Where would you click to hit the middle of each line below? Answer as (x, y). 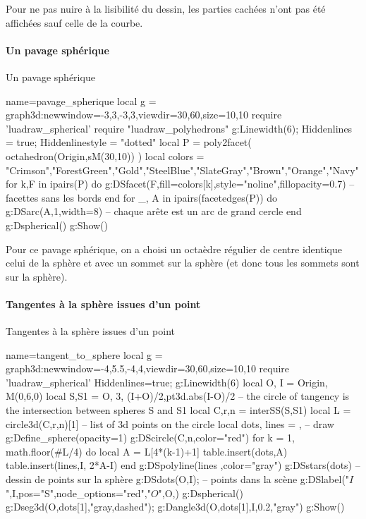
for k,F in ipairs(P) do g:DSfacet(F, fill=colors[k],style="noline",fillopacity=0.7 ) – (180, 184)
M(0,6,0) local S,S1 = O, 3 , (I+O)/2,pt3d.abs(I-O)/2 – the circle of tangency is (178, 396)
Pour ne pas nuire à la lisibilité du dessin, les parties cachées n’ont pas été (166, 8)
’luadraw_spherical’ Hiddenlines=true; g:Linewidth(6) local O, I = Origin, (167, 382)
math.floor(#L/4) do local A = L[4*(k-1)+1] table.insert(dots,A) (147, 451)
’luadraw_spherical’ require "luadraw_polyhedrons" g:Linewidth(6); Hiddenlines (179, 128)
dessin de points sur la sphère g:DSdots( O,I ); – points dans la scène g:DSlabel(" (178, 479)
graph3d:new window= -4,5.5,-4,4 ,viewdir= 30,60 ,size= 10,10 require (148, 368)
